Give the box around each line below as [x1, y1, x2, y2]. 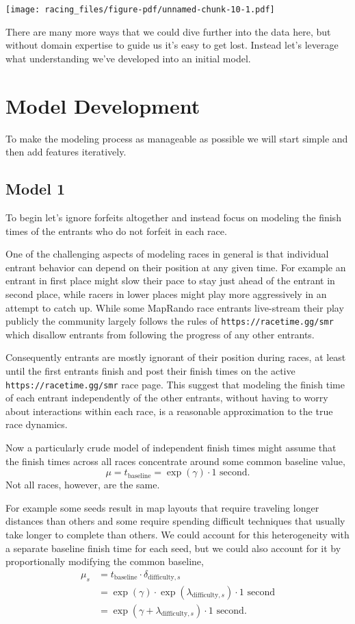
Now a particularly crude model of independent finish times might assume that [5, 440, 337, 454]
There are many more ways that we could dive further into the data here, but [5, 24, 331, 38]
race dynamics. [5, 417, 68, 432]
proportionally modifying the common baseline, [5, 554, 204, 569]
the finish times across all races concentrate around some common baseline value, [5, 453, 345, 468]
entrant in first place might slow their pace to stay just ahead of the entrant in [5, 273, 335, 288]
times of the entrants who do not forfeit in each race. [5, 223, 227, 238]
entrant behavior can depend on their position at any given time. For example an [5, 260, 346, 274]
